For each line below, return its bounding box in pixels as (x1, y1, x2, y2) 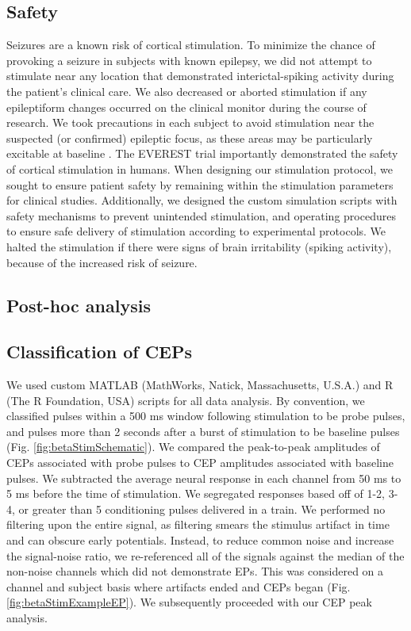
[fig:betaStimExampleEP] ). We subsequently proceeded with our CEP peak (6, 594, 372, 610)
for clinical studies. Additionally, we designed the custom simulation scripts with (6, 192, 398, 208)
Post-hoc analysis (6, 293, 151, 317)
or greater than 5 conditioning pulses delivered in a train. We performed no (18, 500, 386, 517)
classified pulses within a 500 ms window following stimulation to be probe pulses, (6, 407, 405, 424)
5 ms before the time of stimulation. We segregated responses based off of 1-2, (6, 485, 385, 502)
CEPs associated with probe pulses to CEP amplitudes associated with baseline (6, 454, 394, 471)
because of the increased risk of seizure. (6, 254, 198, 270)
